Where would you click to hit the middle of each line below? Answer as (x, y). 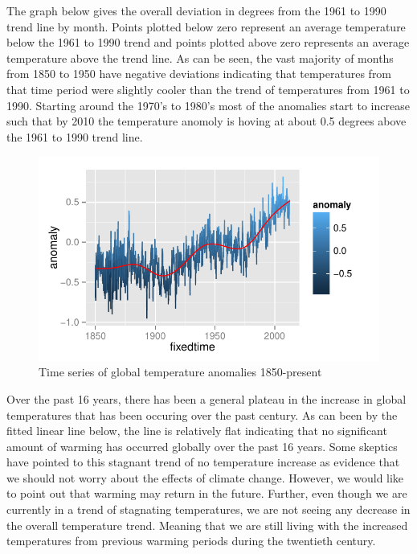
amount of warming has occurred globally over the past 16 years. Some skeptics (202, 446)
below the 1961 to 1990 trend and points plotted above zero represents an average (208, 42)
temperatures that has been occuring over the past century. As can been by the (202, 414)
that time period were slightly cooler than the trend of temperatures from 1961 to (208, 89)
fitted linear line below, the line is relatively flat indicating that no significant (197, 431)
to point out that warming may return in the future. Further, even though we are (207, 493)
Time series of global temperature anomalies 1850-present (180, 372)
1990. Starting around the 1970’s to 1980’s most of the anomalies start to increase (208, 105)
